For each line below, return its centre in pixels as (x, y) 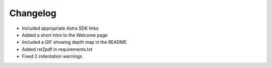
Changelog (33, 13)
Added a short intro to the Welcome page (65, 35)
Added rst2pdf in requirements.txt (57, 49)
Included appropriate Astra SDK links (60, 28)
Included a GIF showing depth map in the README (74, 42)
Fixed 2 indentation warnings (52, 56)
